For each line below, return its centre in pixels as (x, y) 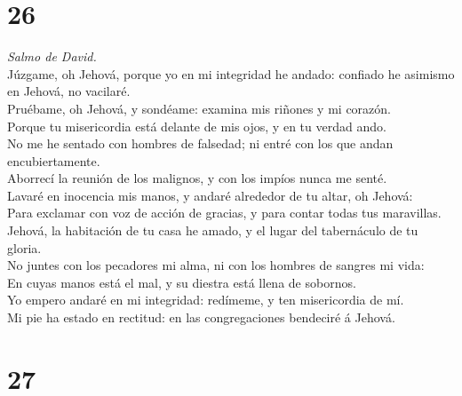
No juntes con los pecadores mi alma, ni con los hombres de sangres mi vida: (216, 265)
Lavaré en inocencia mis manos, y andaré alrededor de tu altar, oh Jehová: (210, 195)
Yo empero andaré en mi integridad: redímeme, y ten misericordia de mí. (206, 300)
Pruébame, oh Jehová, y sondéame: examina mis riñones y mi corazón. (199, 108)
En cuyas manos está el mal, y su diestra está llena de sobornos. (182, 282)
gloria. (24, 247)
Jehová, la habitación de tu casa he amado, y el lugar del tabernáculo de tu (213, 230)
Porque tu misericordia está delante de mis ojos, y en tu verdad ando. (197, 126)
